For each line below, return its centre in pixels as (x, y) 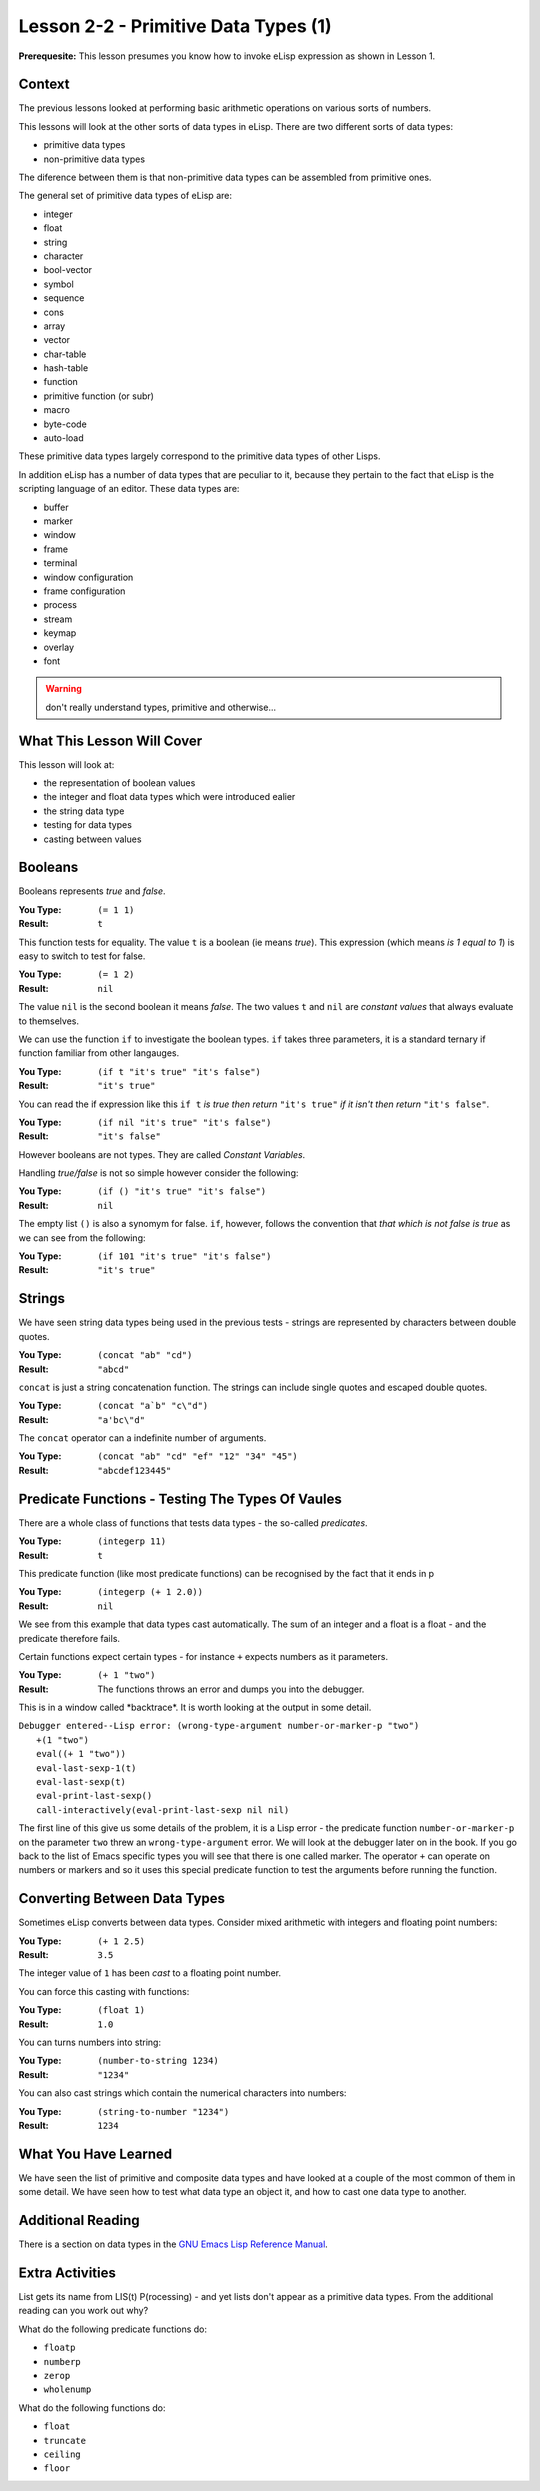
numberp (62, 2361)
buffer (56, 507)
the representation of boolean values (119, 782)
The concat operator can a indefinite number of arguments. (142, 1438)
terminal (60, 563)
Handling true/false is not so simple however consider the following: (158, 1173)
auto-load (63, 438)
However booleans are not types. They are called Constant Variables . (162, 1154)
